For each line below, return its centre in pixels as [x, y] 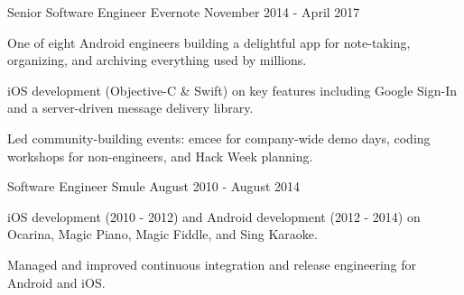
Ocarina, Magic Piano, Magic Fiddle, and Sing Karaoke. [162, 234]
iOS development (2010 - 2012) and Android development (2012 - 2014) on [214, 216]
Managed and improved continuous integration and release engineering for [212, 264]
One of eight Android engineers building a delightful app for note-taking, [209, 42]
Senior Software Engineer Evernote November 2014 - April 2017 [184, 12]
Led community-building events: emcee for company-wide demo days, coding [219, 138]
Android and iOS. [56, 282]
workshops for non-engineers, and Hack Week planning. [160, 156]
